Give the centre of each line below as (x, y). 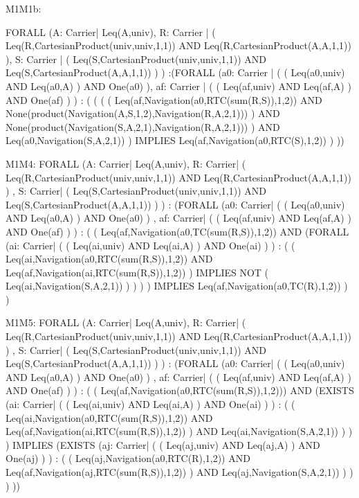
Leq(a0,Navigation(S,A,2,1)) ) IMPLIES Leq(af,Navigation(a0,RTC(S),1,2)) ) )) (175, 140)
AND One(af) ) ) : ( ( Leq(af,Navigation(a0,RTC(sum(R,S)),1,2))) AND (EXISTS (180, 390)
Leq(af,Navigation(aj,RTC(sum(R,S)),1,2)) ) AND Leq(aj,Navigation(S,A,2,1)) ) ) (179, 472)
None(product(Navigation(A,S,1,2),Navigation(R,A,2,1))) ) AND (143, 113)
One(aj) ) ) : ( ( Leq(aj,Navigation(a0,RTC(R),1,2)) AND (128, 458)
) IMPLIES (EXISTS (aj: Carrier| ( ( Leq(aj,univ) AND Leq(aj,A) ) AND (163, 444)
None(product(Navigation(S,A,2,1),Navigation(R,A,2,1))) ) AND (143, 126)
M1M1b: (24, 8)
